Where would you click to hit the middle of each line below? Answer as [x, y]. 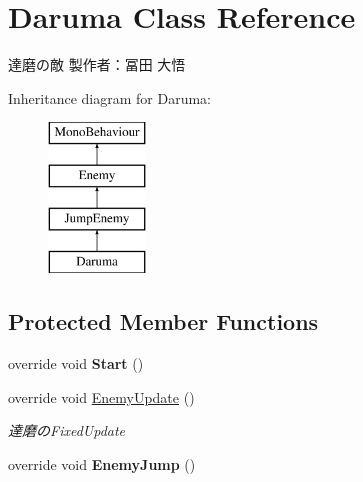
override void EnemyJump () [102, 464]
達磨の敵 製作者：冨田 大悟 [97, 64]
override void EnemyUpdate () [101, 396]
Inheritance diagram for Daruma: [109, 97]
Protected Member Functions [163, 321]
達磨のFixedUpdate [67, 430]
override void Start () [76, 363]
